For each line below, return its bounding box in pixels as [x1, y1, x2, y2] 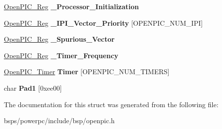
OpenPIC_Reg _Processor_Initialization [4, 1, 139, 11]
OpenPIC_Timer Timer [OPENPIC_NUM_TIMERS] [4, 66, 170, 77]
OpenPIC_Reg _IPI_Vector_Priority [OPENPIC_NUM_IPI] [4, 17, 203, 28]
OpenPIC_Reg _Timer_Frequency [4, 50, 119, 60]
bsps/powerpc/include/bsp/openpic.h [4, 115, 115, 126]
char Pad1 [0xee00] [4, 82, 62, 93]
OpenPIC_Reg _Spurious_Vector [4, 34, 115, 44]
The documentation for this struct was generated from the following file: [4, 99, 219, 109]
